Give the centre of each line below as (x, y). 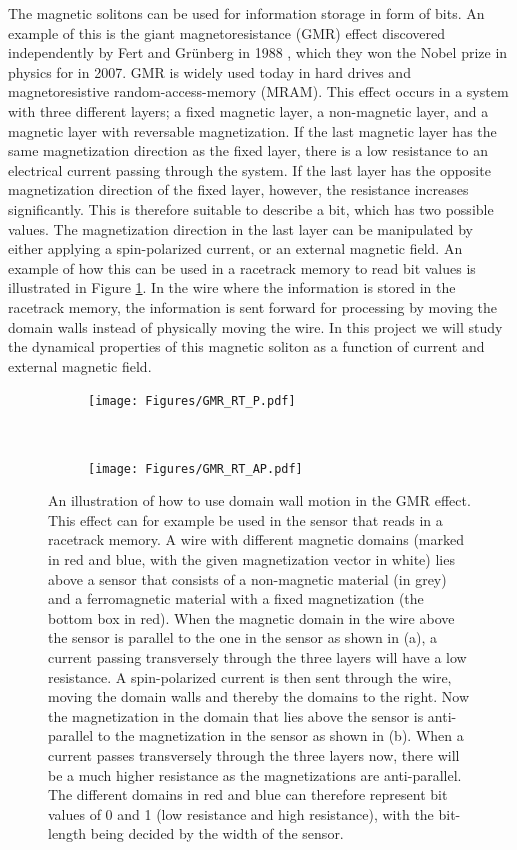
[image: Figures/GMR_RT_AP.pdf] (195, 468)
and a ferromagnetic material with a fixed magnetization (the (236, 598)
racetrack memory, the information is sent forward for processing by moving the (253, 306)
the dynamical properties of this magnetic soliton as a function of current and (246, 346)
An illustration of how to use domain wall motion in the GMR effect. (259, 500)
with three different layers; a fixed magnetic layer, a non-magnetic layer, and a (248, 110)
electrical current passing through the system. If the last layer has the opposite (249, 169)
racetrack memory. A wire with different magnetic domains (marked (256, 539)
